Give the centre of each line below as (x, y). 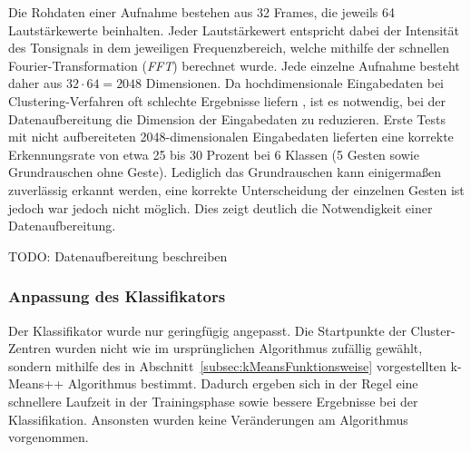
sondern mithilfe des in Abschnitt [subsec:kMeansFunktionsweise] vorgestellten (227, 365)
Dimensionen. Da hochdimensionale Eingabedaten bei (295, 83)
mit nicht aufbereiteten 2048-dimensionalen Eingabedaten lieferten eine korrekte (231, 137)
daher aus (35, 83)
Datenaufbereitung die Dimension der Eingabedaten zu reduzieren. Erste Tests (227, 118)
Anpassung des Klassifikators (117, 296)
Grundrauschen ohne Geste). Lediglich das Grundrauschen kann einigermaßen (225, 172)
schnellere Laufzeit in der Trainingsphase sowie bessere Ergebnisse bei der (213, 401)
